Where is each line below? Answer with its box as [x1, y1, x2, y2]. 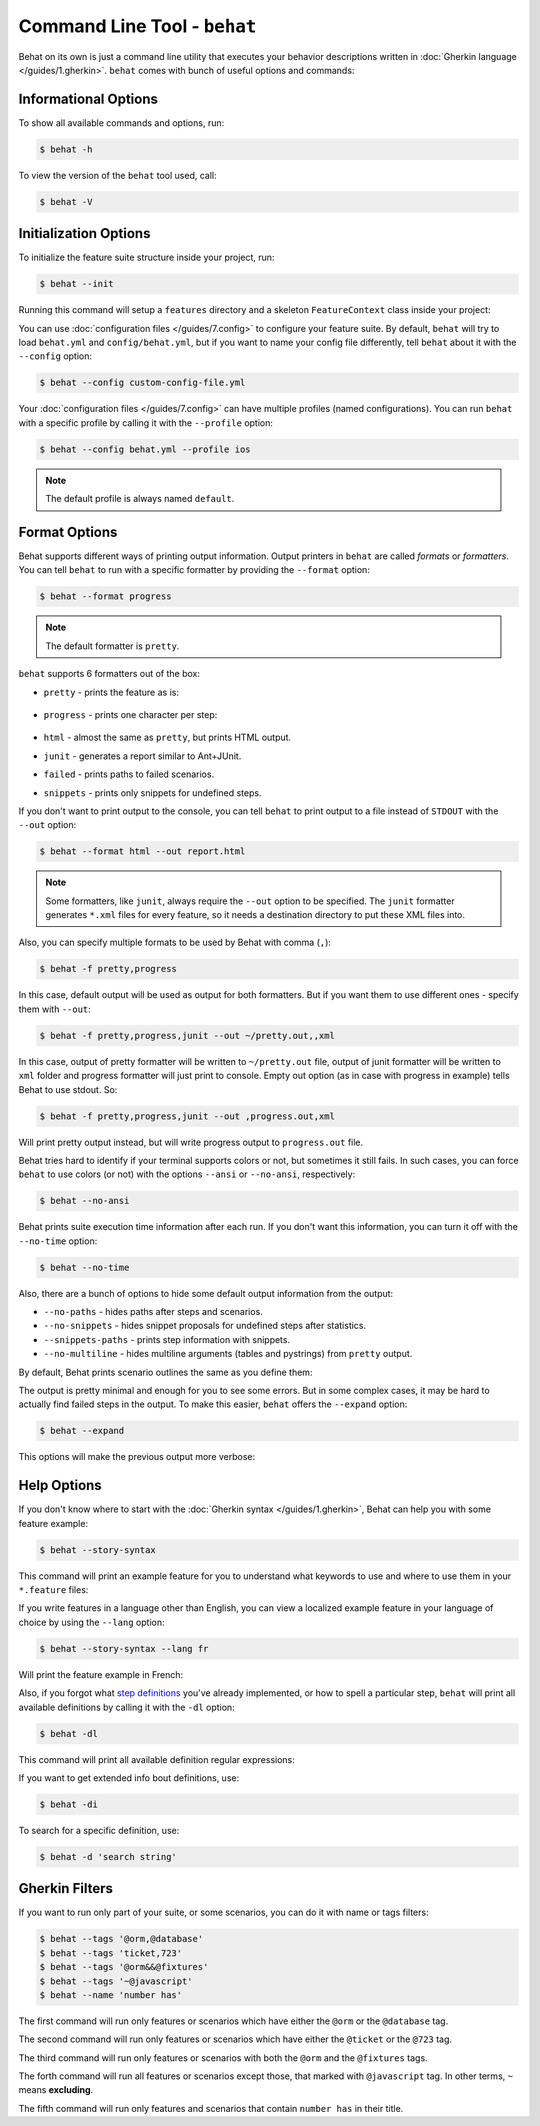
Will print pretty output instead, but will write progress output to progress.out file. [18, 1136, 364, 1148]
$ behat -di [39, 1798, 99, 1810]
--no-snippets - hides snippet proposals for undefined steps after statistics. [43, 1320, 367, 1332]
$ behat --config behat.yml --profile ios [39, 443, 251, 455]
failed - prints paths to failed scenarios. [43, 768, 215, 780]
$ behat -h [39, 143, 93, 155]
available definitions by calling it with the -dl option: [18, 1701, 235, 1713]
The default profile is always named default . [45, 493, 235, 505]
